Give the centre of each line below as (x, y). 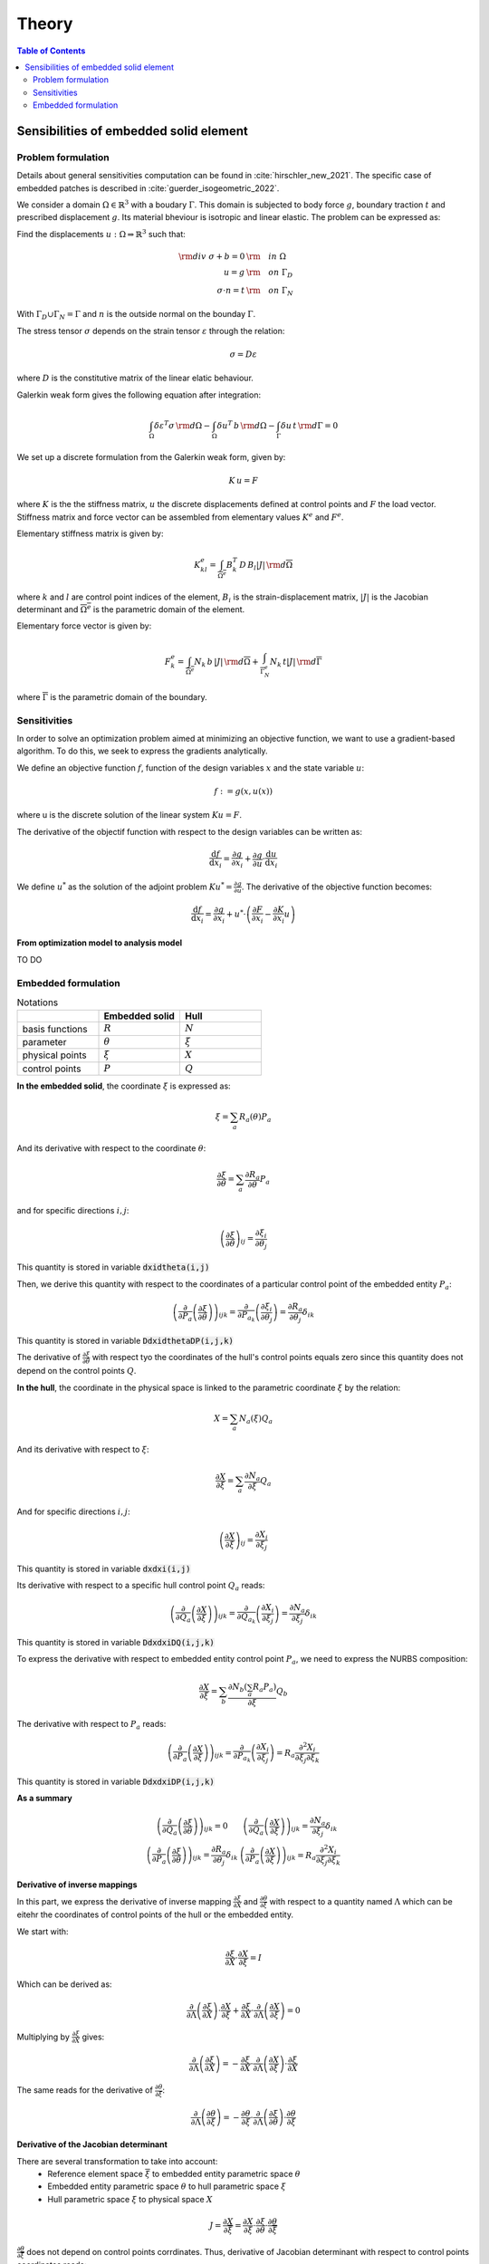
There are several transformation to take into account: (117, 2161)
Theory (45, 24)
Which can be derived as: (64, 1984)
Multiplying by (43, 2037)
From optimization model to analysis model (100, 943)
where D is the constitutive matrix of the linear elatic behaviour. (135, 378)
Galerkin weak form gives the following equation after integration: (139, 395)
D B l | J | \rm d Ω (266, 566)
